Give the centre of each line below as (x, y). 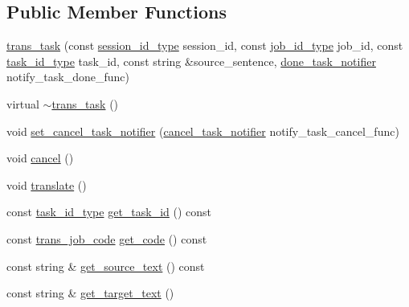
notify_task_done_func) (68, 77)
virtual (23, 103)
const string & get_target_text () (90, 293)
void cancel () (40, 158)
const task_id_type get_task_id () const (109, 212)
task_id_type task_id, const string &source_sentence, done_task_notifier (191, 61)
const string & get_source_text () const (106, 266)
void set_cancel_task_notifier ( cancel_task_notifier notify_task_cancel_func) (203, 131)
